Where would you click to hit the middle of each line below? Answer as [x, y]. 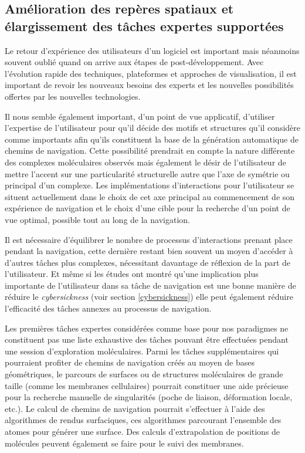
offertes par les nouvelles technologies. [73, 96]
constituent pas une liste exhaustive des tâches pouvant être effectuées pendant [147, 339]
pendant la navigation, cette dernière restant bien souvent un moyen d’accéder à [149, 251]
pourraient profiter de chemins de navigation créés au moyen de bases [130, 362]
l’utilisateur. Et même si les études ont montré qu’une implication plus [132, 274]
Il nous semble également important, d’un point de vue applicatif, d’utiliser [140, 116]
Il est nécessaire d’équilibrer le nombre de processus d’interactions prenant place [149, 239]
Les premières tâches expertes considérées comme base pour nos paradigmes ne [147, 328]
